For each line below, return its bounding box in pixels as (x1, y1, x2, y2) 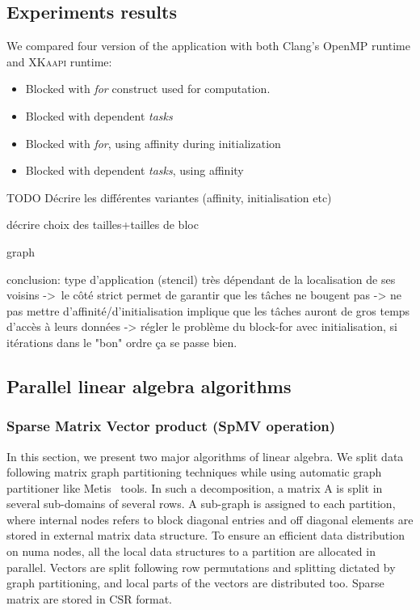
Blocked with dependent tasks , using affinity (25, 162, 244, 179)
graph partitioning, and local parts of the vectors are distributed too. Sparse (6, 574, 384, 591)
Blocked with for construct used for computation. (25, 80, 271, 97)
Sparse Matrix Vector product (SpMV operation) (6, 416, 336, 436)
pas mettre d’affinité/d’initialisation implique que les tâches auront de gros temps (6, 302, 410, 319)
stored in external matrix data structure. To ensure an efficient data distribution (6, 527, 405, 544)
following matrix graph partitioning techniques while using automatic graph (6, 464, 382, 481)
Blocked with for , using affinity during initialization (25, 134, 281, 151)
